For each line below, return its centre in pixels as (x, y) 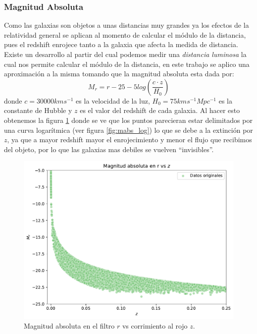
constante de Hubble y (38, 110)
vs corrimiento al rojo (155, 326)
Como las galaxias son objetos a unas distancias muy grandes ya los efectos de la (127, 25)
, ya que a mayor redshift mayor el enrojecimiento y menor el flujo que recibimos (129, 139)
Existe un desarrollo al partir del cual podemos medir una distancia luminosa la (125, 54)
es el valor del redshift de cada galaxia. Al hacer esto (160, 110)
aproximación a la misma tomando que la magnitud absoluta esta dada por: (119, 74)
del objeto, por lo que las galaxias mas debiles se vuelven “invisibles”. (109, 149)
